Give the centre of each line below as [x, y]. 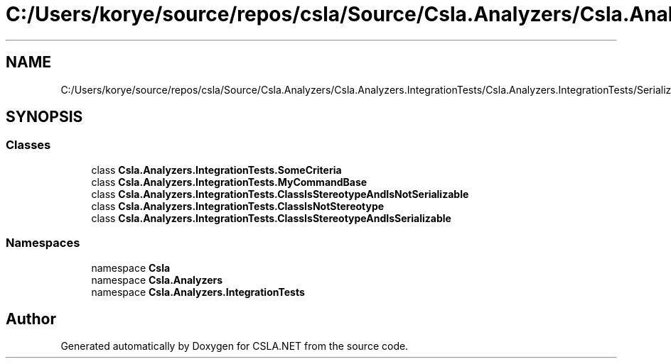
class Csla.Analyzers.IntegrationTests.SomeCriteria [216, 170]
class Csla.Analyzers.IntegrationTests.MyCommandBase [229, 182]
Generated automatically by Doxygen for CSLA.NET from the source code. [235, 346]
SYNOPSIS [44, 117]
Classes [28, 145]
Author [31, 319]
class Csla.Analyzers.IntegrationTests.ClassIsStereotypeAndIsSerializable [271, 218]
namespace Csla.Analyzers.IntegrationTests [198, 292]
